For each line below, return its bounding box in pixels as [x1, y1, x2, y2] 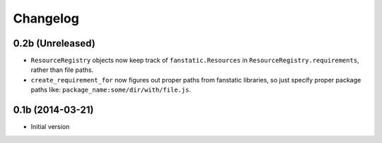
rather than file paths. [30, 66, 94, 74]
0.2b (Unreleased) [13, 37, 95, 49]
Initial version [30, 123, 70, 131]
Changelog [13, 11, 79, 26]
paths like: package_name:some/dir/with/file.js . [30, 85, 191, 94]
